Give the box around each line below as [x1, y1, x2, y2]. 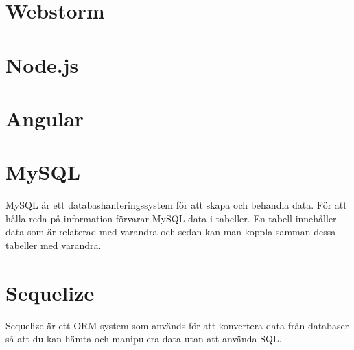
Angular [5, 104, 84, 132]
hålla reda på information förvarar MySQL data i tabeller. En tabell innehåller [5, 211, 337, 225]
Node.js [5, 50, 79, 78]
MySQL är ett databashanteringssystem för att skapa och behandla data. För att [5, 198, 347, 212]
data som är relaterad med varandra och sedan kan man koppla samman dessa [5, 224, 336, 239]
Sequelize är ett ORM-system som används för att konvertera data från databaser [5, 318, 349, 332]
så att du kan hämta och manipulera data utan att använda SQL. [5, 331, 282, 346]
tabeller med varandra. [5, 238, 102, 253]
